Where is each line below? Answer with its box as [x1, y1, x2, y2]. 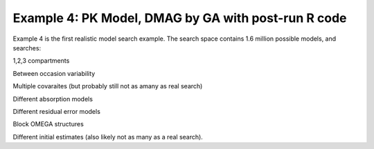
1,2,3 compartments [12, 57, 70, 65]
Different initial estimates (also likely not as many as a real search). [12, 132, 204, 141]
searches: [12, 43, 42, 52]
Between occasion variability [12, 69, 96, 77]
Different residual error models [12, 107, 100, 115]
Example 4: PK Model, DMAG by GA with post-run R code [12, 10, 347, 26]
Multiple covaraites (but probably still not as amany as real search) [12, 82, 203, 90]
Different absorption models [12, 95, 93, 103]
